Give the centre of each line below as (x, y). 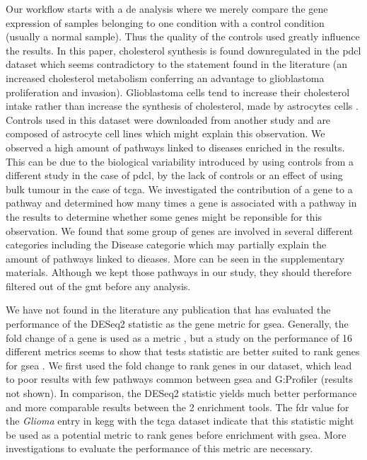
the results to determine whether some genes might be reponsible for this (164, 216)
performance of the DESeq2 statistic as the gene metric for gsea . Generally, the (177, 324)
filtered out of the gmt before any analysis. (98, 286)
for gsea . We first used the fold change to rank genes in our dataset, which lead (179, 365)
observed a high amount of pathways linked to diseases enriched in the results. (175, 147)
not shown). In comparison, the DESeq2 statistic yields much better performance (181, 393)
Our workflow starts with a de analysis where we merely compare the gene (167, 8)
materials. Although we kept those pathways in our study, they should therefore (179, 272)
